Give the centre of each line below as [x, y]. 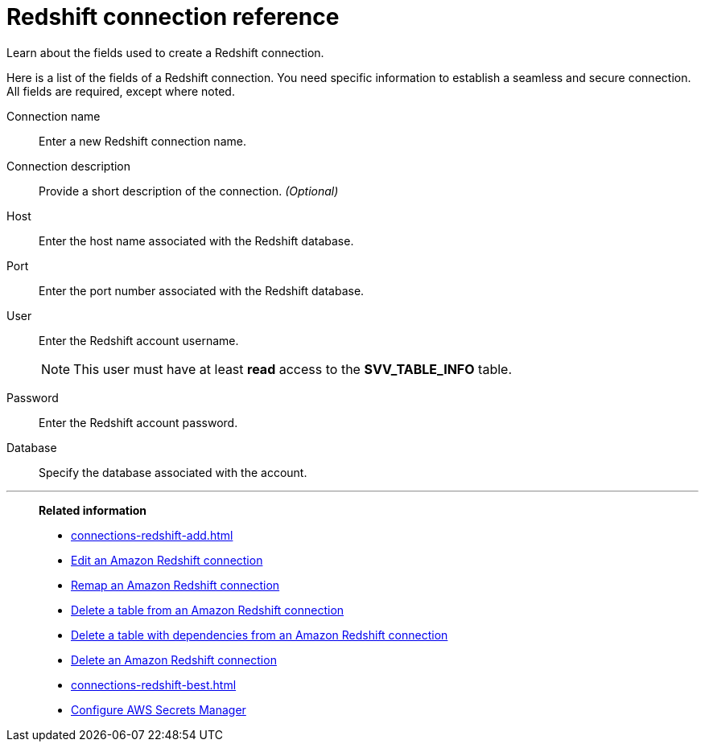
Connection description [69, 166]
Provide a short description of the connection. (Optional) [189, 191]
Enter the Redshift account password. [138, 422]
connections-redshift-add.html [152, 535]
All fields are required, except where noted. [121, 91]
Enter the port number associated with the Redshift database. [202, 290]
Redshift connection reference [173, 17]
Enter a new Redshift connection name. [142, 141]
